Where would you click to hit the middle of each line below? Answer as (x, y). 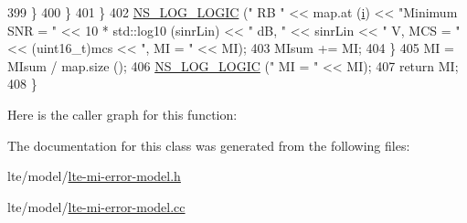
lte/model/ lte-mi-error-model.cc (96, 206)
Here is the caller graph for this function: (122, 114)
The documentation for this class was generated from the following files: (209, 145)
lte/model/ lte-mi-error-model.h (94, 176)
